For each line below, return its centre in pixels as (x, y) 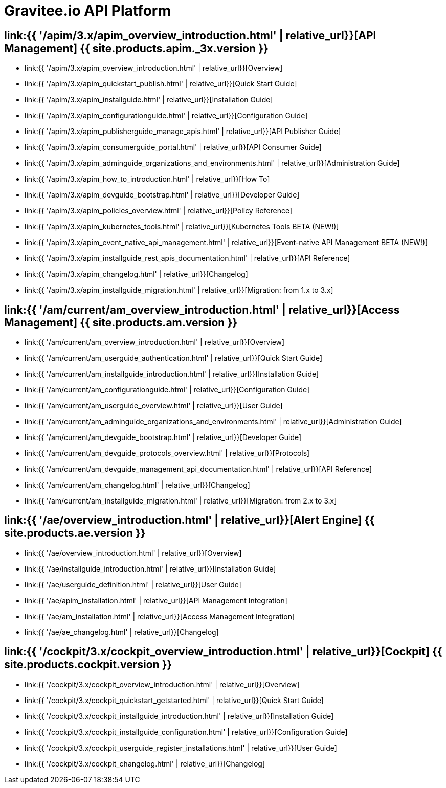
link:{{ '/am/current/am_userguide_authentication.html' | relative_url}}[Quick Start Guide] (174, 358)
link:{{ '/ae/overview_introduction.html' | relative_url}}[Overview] (133, 553)
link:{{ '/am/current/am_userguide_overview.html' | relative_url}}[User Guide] (154, 406)
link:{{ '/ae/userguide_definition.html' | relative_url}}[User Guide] (133, 584)
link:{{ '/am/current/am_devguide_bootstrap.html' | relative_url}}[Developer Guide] (163, 437)
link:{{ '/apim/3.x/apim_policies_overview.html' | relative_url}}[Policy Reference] (159, 211)
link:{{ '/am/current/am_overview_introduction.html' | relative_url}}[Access (202, 310)
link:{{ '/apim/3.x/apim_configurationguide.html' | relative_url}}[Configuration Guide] (166, 116)
